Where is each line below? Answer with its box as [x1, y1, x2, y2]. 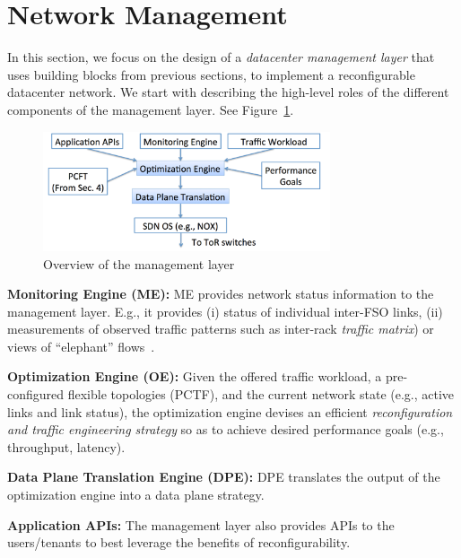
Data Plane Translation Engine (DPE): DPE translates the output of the [7, 467, 440, 486]
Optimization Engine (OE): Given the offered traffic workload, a [7, 367, 382, 386]
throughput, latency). [7, 437, 126, 456]
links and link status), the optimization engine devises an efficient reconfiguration [7, 402, 453, 421]
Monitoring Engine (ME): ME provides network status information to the [7, 284, 434, 303]
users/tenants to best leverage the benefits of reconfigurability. [7, 533, 351, 552]
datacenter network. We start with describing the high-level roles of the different [7, 83, 449, 101]
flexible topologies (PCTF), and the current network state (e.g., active [67, 385, 455, 404]
